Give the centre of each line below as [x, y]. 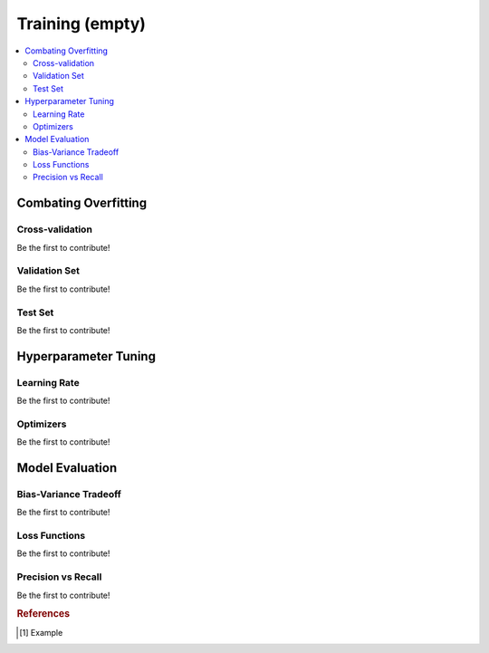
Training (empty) [81, 24]
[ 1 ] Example [41, 632]
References [43, 614]
